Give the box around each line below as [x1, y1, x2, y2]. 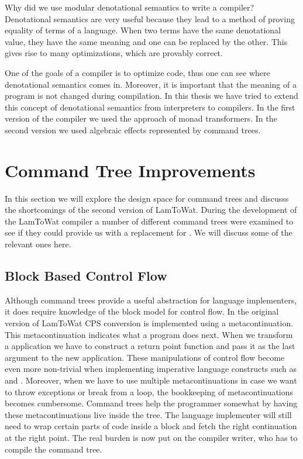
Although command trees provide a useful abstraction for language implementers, [5, 294, 297, 306]
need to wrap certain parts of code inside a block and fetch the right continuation [5, 420, 297, 432]
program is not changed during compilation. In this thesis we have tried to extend [5, 89, 298, 102]
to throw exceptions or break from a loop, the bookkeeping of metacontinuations [5, 385, 294, 398]
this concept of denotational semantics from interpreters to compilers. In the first [5, 101, 295, 113]
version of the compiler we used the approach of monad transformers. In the [5, 112, 277, 125]
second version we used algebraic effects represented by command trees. [5, 123, 261, 136]
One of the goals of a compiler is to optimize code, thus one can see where [5, 66, 270, 78]
